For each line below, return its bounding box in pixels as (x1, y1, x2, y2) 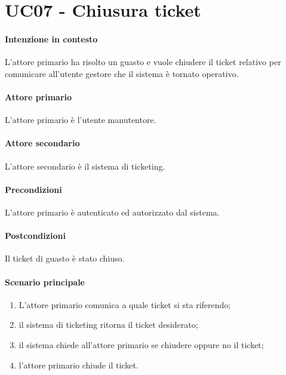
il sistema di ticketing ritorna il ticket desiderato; (19, 318, 198, 331)
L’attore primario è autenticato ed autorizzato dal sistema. (5, 205, 220, 218)
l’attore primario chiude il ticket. (19, 358, 139, 371)
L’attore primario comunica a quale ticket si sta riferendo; (19, 298, 231, 311)
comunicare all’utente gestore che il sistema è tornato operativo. (5, 67, 239, 79)
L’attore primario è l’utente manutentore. (5, 113, 156, 126)
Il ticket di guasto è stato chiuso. (5, 252, 125, 265)
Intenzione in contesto (5, 32, 98, 45)
